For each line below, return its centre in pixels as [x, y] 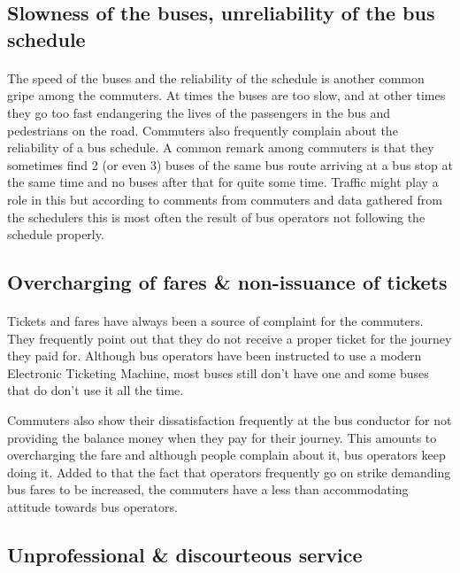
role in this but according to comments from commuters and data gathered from [225, 199]
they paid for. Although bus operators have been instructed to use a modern [215, 356]
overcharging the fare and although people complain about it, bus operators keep [226, 455]
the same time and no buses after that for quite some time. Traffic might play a [223, 182]
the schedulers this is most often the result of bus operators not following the [216, 217]
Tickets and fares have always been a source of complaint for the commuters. [215, 321]
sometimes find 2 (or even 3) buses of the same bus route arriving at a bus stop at [230, 164]
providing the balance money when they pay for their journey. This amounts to [222, 437]
